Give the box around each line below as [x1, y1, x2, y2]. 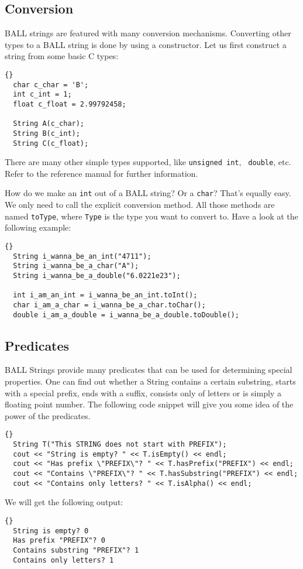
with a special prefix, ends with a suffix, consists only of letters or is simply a [5, 386, 281, 399]
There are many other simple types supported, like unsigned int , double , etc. [5, 156, 291, 168]
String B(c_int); [13, 129, 80, 138]
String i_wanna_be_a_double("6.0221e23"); [13, 271, 181, 280]
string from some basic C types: [5, 50, 119, 62]
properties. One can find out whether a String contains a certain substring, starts [5, 375, 296, 388]
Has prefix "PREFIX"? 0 [13, 536, 105, 545]
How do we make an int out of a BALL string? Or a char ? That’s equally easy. [5, 187, 291, 199]
